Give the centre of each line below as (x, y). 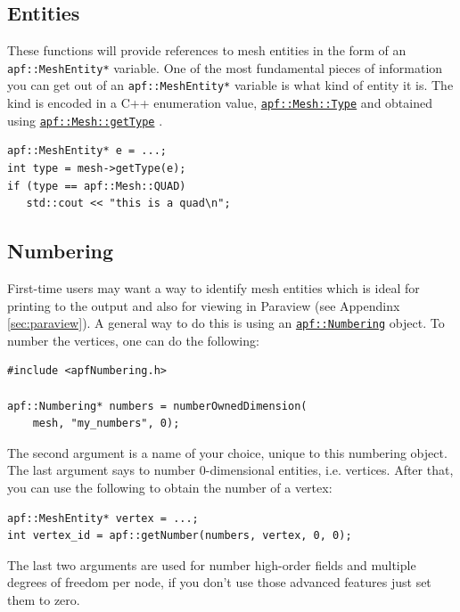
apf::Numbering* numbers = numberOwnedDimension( (157, 406)
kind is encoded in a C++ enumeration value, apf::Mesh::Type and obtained (220, 103)
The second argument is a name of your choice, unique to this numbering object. (227, 452)
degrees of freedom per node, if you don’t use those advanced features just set (219, 582)
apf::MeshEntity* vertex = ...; (103, 518)
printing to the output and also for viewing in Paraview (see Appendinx (204, 305)
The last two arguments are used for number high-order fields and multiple (212, 564)
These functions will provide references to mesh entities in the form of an (207, 50)
